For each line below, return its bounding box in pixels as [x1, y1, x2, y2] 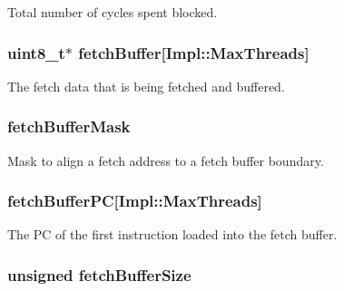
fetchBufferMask [7, 115, 131, 138]
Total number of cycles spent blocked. [7, 3, 218, 21]
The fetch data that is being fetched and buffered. [7, 76, 285, 95]
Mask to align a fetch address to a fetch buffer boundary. [7, 150, 324, 170]
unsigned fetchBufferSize [7, 263, 192, 286]
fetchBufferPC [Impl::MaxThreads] [7, 189, 262, 212]
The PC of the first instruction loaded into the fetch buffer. [7, 225, 338, 244]
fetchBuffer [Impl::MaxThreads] [78, 41, 310, 63]
